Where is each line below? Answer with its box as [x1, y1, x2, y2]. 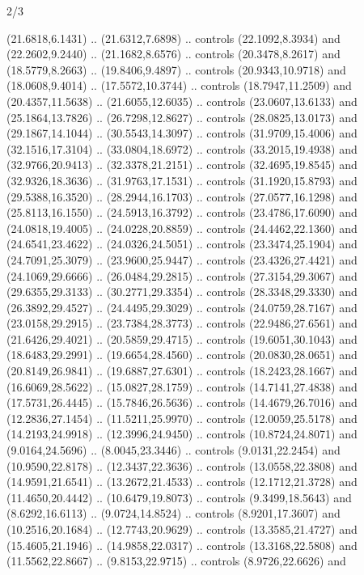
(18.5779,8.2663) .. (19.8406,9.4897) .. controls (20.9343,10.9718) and [6, 61, 346, 78]
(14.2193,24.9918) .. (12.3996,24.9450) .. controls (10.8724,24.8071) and [6, 425, 358, 442]
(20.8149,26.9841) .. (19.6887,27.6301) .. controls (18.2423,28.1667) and [6, 362, 358, 379]
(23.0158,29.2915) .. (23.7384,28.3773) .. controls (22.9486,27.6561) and [6, 315, 358, 332]
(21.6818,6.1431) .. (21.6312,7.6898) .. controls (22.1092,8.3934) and [6, 29, 341, 46]
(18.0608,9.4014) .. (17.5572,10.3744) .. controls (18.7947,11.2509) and [6, 77, 352, 94]
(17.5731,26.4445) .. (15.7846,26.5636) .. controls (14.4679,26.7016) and [6, 394, 358, 411]
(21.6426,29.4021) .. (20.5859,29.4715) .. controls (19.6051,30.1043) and [6, 330, 358, 347]
